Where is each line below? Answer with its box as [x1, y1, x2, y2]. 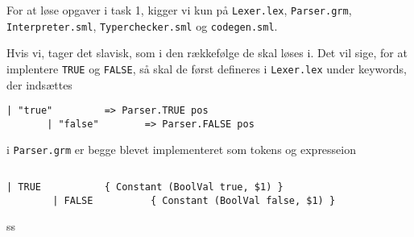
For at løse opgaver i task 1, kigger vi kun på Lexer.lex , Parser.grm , [6, 2, 352, 18]
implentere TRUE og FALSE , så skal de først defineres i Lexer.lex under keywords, [6, 60, 407, 77]
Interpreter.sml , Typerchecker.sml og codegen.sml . [6, 17, 278, 34]
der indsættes [6, 76, 72, 93]
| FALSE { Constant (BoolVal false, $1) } [52, 194, 336, 206]
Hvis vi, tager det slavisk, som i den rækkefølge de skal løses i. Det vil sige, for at [6, 44, 408, 61]
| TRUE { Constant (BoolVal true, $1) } [6, 181, 284, 193]
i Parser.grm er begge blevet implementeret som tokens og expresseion [6, 141, 357, 158]
